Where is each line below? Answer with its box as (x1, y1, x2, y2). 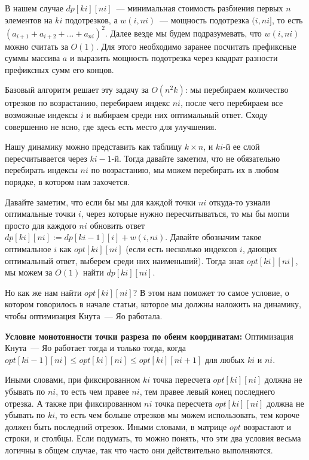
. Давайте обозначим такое (165, 231, 262, 243)
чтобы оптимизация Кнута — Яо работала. (5, 309, 163, 322)
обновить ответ (90, 219, 145, 231)
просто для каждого (5, 219, 77, 231)
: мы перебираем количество (185, 83, 289, 96)
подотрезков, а (65, 13, 118, 26)
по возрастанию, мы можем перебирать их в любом (91, 164, 279, 176)
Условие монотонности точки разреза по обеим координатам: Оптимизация (5, 329, 293, 342)
